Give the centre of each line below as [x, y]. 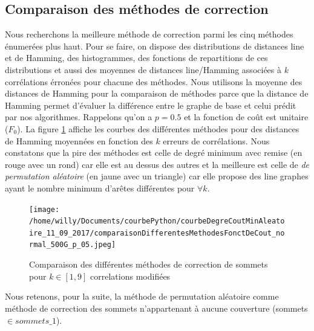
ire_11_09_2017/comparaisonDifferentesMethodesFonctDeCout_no [157, 233]
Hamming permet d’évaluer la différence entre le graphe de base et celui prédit [151, 105]
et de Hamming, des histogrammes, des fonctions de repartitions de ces [136, 58]
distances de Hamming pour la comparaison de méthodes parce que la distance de [157, 93]
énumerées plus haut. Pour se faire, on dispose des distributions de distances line [155, 46]
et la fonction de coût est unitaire [246, 117]
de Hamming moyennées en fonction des [79, 140]
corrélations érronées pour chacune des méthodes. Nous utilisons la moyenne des [154, 81]
